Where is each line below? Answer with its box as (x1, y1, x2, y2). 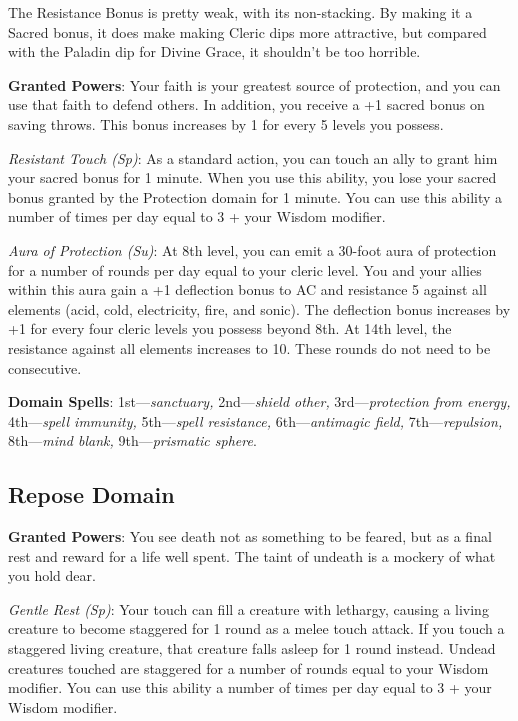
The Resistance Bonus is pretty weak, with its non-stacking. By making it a (8, 2, 473, 22)
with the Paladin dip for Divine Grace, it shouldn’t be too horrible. (8, 41, 421, 62)
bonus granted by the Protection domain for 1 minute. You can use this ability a (8, 186, 503, 207)
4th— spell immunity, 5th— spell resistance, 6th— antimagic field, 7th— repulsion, (8, 410, 503, 431)
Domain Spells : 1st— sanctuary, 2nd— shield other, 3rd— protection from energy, (8, 391, 511, 412)
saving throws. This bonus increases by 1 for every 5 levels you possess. (8, 113, 444, 134)
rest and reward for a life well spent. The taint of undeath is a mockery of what (8, 545, 496, 566)
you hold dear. (8, 565, 96, 586)
